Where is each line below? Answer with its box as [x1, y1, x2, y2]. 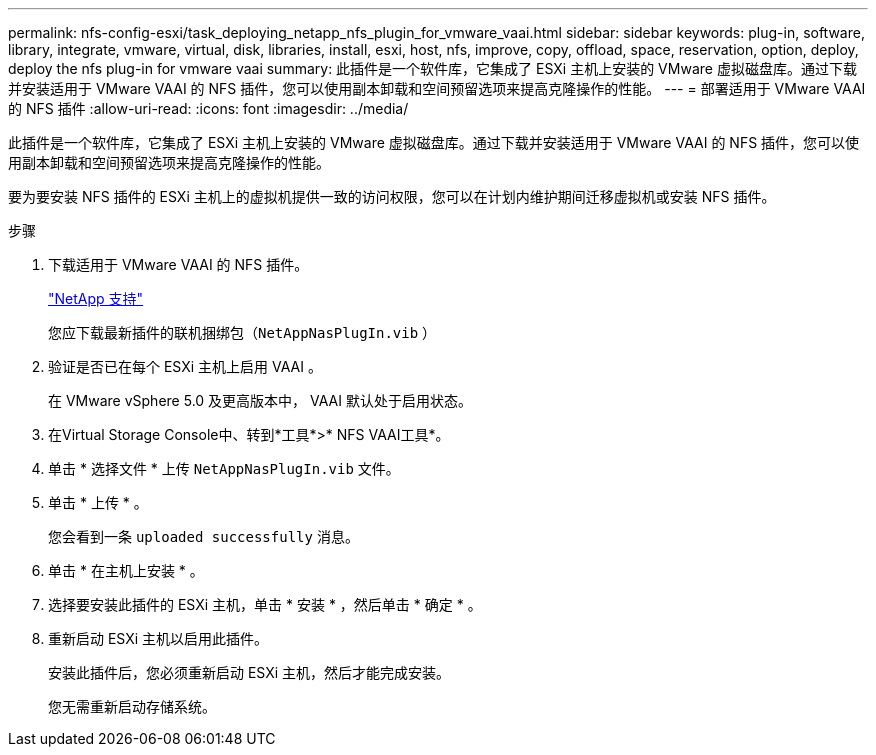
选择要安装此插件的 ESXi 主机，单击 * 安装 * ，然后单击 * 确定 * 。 [48, 596, 482, 613]
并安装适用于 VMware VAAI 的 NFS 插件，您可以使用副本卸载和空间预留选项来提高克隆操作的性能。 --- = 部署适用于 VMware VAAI [8, 80, 866, 97]
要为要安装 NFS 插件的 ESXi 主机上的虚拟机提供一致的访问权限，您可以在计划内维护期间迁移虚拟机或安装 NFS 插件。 [8, 188, 776, 205]
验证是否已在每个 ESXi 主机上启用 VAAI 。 [48, 358, 322, 375]
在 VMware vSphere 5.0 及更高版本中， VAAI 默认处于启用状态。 [48, 392, 472, 409]
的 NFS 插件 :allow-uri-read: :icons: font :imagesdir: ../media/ [8, 100, 409, 117]
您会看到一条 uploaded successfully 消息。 [48, 528, 359, 545]
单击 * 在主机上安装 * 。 [48, 562, 204, 579]
